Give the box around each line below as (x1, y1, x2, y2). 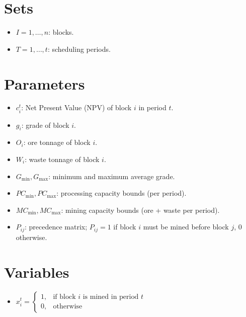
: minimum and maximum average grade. (48, 171, 175, 181)
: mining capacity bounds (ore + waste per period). (61, 204, 220, 215)
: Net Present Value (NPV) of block (21, 102, 132, 113)
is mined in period (83, 293, 139, 301)
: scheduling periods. (47, 43, 111, 54)
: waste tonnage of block (25, 153, 100, 164)
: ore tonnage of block (23, 137, 91, 147)
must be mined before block (143, 221, 229, 232)
